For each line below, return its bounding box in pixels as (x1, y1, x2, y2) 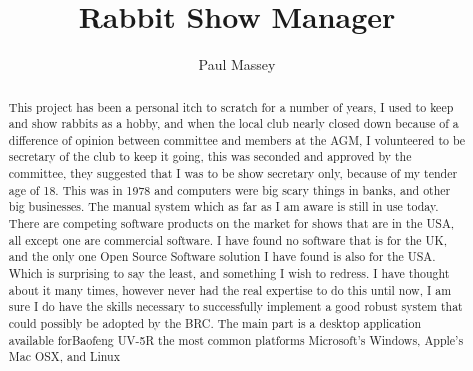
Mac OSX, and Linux (8, 348, 120, 365)
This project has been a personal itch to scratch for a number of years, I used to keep (8, 98, 454, 115)
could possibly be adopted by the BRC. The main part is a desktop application (8, 315, 421, 332)
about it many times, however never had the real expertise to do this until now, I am (8, 281, 452, 298)
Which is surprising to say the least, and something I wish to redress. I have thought (8, 265, 450, 282)
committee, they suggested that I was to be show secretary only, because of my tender (8, 165, 458, 182)
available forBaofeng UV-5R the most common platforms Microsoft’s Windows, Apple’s (8, 331, 464, 348)
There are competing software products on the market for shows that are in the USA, (8, 215, 455, 232)
